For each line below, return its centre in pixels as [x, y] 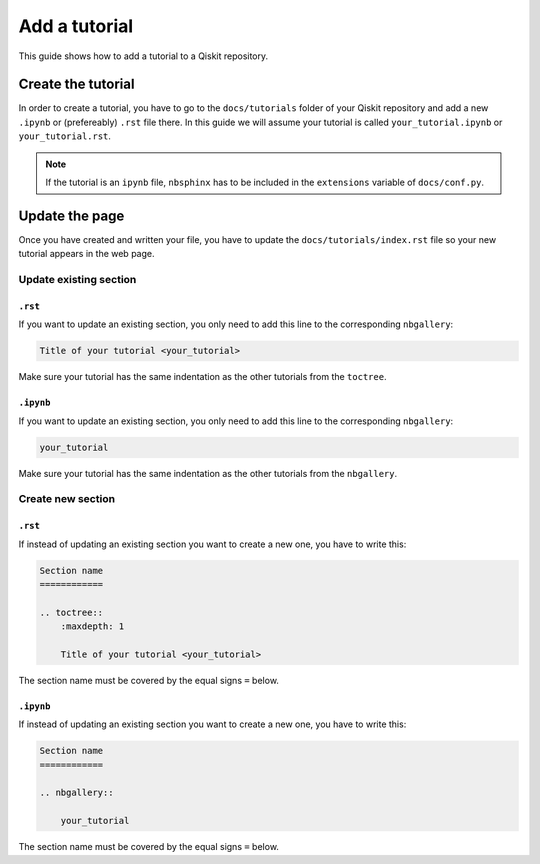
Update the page [71, 215]
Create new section [66, 499]
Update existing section [77, 280]
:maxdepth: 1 [92, 626]
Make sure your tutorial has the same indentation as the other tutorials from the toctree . [202, 377]
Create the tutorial [76, 84]
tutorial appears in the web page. [86, 254]
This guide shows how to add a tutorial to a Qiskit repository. [143, 56]
